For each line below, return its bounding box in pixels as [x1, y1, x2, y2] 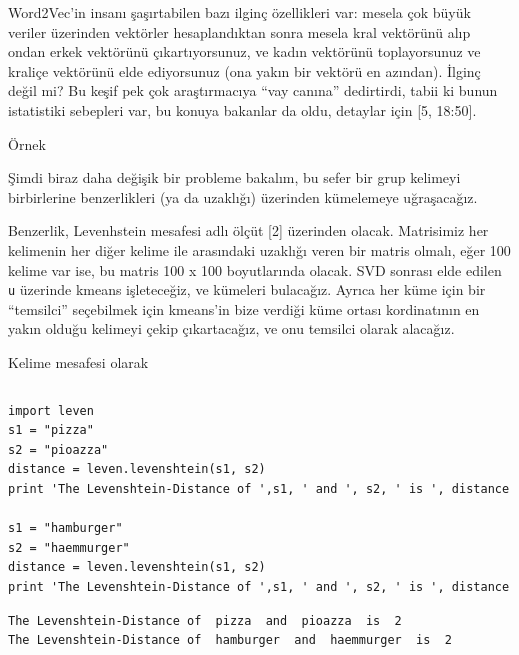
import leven [8, 403, 94, 418]
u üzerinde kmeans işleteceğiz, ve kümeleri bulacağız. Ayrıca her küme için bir [8, 279, 486, 300]
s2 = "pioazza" [8, 442, 109, 457]
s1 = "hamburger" [8, 521, 123, 536]
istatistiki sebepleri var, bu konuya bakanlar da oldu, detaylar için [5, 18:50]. [8, 99, 477, 120]
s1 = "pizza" [8, 423, 94, 438]
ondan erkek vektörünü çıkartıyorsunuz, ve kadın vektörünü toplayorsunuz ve [8, 41, 481, 62]
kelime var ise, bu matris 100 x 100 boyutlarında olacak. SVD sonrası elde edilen [8, 259, 502, 280]
